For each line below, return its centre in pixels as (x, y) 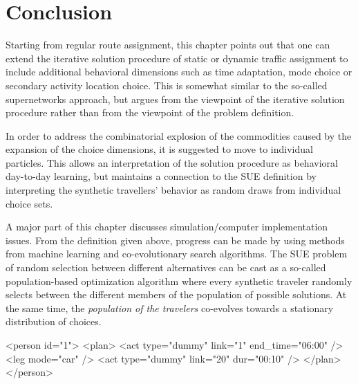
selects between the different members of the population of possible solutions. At (176, 294)
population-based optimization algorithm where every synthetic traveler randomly (179, 281)
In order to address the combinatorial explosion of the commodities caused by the (179, 135)
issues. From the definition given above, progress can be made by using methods (175, 240)
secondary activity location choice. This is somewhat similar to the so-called (167, 85)
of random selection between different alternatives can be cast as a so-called (166, 267)
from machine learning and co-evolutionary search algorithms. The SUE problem (177, 254)
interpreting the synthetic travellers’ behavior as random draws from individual (173, 190)
